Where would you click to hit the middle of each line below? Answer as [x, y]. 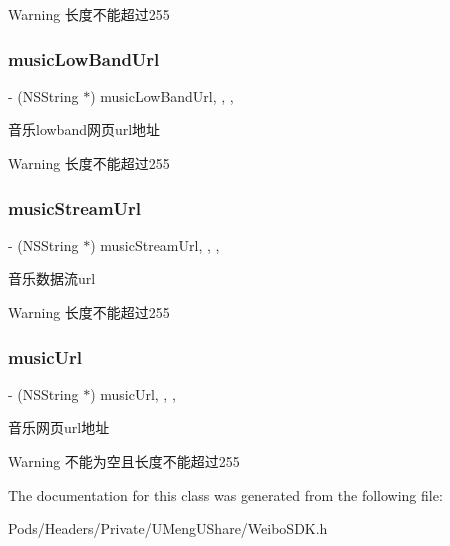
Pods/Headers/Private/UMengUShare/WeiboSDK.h [168, 528]
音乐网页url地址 [59, 427]
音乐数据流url [52, 278]
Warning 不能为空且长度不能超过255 [124, 461]
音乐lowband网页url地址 [84, 129]
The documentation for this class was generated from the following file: [225, 494]
